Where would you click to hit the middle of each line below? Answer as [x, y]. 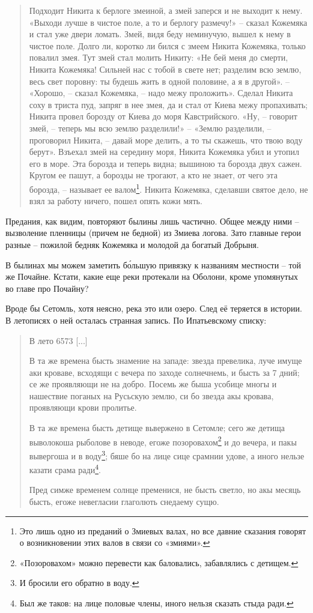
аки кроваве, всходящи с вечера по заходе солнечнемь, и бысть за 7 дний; [164, 372]
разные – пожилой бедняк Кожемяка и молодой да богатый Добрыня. [132, 244]
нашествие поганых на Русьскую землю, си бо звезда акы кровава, [151, 395]
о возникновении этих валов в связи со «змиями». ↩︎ [115, 542]
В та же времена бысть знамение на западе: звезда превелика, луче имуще [166, 361]
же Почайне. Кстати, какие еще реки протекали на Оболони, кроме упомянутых [152, 276]
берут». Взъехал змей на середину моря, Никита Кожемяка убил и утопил [164, 152]
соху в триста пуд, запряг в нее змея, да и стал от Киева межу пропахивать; [169, 104]
